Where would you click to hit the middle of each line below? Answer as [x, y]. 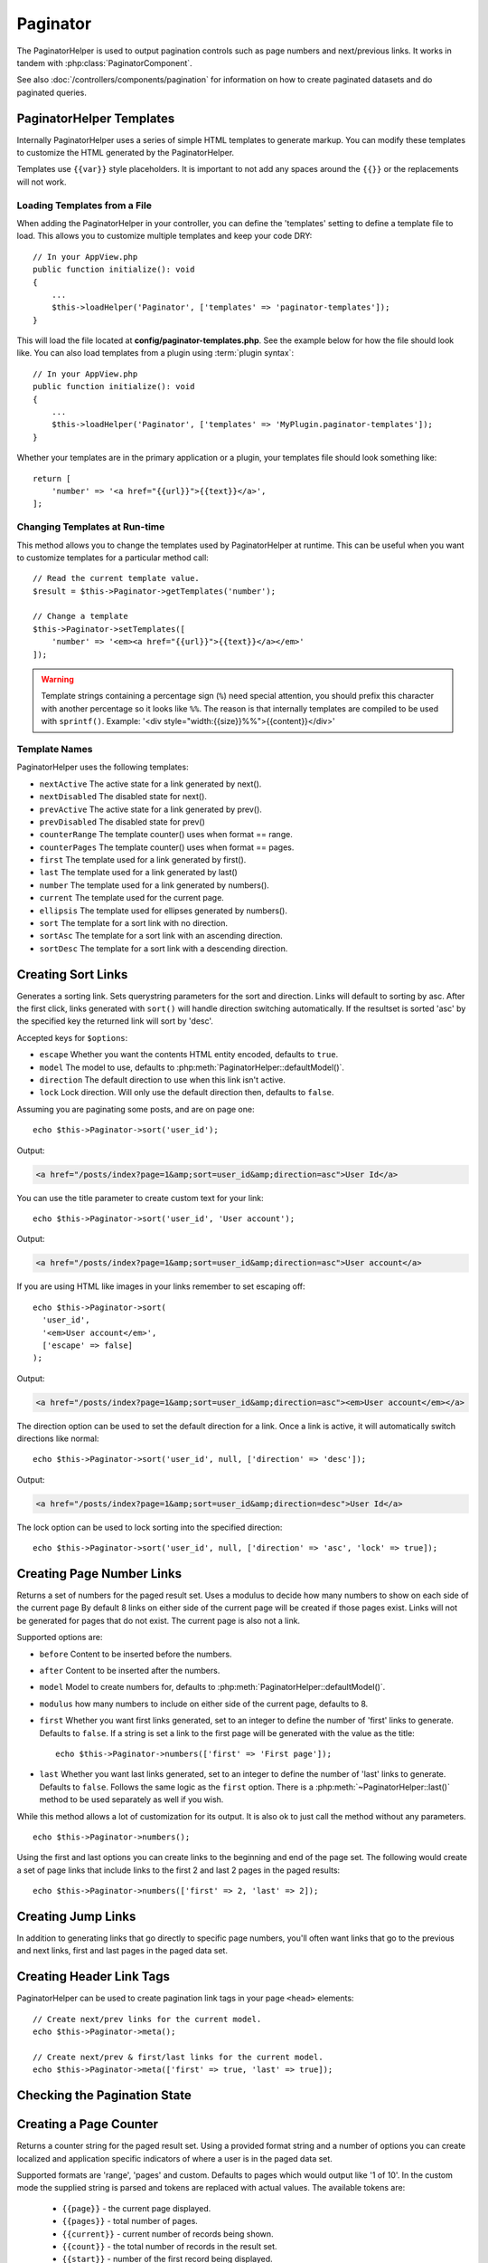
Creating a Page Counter [87, 2124]
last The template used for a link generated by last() [139, 873]
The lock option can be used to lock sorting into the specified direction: [150, 1527]
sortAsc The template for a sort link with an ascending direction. [161, 936]
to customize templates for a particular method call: [113, 558]
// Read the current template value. [117, 578]
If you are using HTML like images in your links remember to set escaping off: [161, 1286]
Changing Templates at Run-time [91, 527]
